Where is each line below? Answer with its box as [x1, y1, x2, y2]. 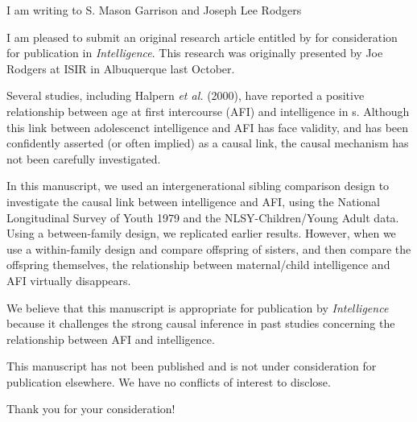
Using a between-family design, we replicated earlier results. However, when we [6, 225, 396, 242]
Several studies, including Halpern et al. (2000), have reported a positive [6, 87, 365, 104]
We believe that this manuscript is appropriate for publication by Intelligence [6, 299, 389, 316]
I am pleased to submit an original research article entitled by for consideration [6, 28, 398, 45]
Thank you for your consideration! [6, 400, 175, 417]
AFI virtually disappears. [6, 271, 131, 288]
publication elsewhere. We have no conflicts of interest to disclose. [6, 373, 331, 390]
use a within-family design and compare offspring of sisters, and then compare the [6, 240, 411, 257]
